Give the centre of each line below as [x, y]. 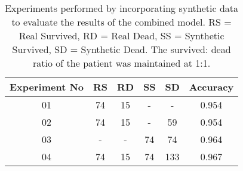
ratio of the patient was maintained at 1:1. [122, 63]
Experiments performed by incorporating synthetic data [122, 8]
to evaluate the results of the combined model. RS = [121, 22]
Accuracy [211, 87]
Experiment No [47, 87]
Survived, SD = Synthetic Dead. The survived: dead [121, 49]
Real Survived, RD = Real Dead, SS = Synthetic [121, 35]
